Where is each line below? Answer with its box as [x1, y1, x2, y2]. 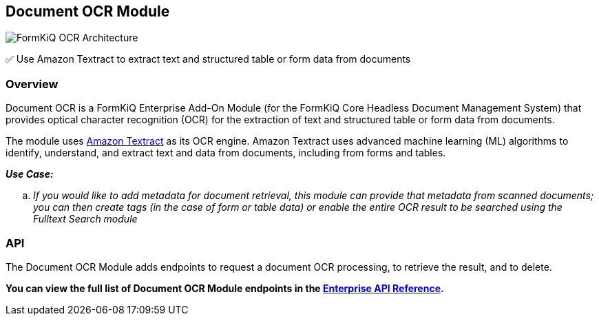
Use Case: [6, 168, 54, 180]
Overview [6, 76, 59, 91]
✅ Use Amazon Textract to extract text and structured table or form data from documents [6, 53, 411, 65]
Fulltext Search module [33, 213, 138, 225]
